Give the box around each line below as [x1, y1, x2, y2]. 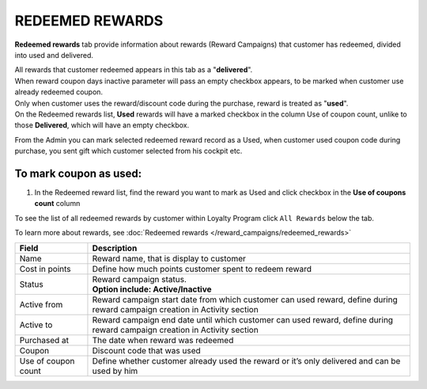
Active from [19, 299, 63, 310]
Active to [19, 319, 53, 330]
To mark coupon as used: [14, 166, 142, 180]
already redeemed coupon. [14, 87, 103, 97]
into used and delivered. [14, 50, 94, 59]
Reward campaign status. [92, 273, 187, 284]
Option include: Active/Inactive [92, 284, 213, 295]
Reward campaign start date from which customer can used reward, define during [92, 294, 399, 305]
